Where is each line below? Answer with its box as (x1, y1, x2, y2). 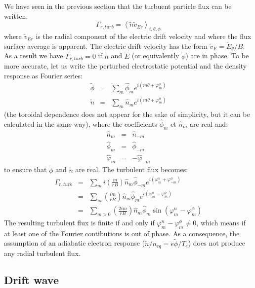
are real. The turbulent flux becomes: (75, 164, 188, 175)
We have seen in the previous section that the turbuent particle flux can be (4, 1, 232, 11)
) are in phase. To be (185, 50, 249, 61)
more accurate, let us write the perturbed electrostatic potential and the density (4, 61, 247, 71)
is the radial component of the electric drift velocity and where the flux (36, 31, 252, 41)
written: (4, 10, 28, 21)
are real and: (189, 118, 228, 129)
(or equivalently (131, 50, 179, 61)
